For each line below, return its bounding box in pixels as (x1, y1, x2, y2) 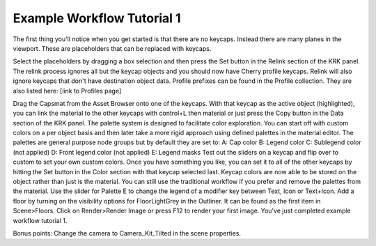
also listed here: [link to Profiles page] (13, 86, 122, 95)
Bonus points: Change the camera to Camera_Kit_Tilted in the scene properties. (13, 229, 242, 237)
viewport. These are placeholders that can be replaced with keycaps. (13, 44, 212, 52)
